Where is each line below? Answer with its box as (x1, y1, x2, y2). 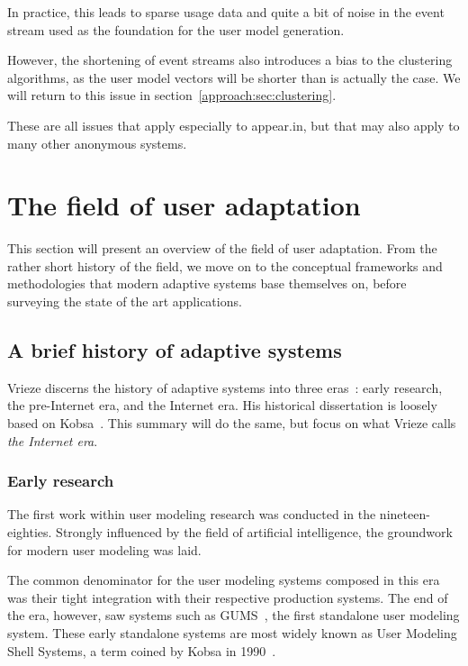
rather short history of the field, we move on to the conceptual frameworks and (7, 256, 443, 275)
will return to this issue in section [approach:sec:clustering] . (7, 86, 337, 105)
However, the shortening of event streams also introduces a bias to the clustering (7, 50, 453, 69)
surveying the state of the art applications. (7, 292, 242, 311)
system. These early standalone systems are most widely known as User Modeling (7, 624, 457, 643)
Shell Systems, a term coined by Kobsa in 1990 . (7, 641, 276, 660)
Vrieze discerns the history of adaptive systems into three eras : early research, (7, 378, 443, 397)
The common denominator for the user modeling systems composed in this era (7, 570, 440, 589)
